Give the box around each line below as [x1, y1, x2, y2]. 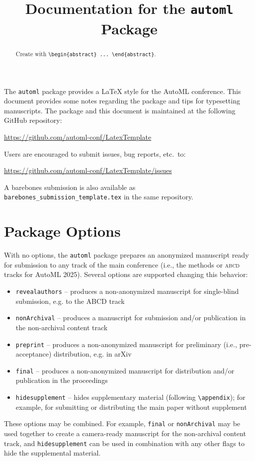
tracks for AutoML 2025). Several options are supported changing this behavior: [4, 269, 248, 279]
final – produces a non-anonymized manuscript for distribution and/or [15, 365, 235, 375]
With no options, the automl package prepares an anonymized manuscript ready [4, 250, 249, 260]
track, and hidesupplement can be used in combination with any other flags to [4, 438, 245, 448]
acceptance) [15, 349, 52, 359]
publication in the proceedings [15, 375, 108, 385]
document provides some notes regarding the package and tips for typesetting [4, 95, 240, 106]
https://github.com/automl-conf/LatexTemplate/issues [4, 165, 172, 176]
